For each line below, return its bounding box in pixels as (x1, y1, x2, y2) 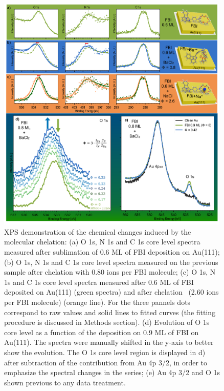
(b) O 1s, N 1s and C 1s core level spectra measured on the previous (4, 256, 218, 267)
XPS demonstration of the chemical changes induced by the (4, 226, 191, 237)
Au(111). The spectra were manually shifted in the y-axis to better (4, 337, 214, 347)
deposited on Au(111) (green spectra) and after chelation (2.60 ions (4, 286, 219, 297)
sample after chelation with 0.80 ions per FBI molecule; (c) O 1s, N (4, 266, 216, 277)
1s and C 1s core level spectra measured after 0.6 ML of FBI (4, 276, 194, 287)
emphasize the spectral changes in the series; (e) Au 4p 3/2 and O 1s (4, 367, 220, 378)
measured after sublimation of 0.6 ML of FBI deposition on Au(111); (4, 246, 220, 257)
